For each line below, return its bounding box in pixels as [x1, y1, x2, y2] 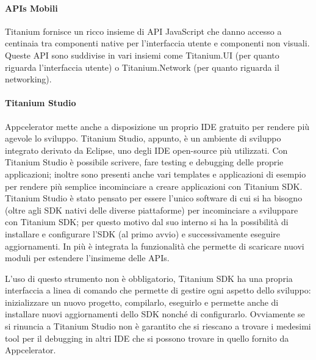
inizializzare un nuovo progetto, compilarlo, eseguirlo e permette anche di [5, 295, 279, 308]
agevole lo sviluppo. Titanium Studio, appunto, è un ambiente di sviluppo [5, 132, 281, 145]
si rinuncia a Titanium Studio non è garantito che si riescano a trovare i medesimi [5, 320, 311, 333]
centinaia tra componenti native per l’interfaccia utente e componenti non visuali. [5, 37, 310, 49]
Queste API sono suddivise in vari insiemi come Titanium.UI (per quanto [5, 48, 279, 61]
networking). [5, 73, 52, 85]
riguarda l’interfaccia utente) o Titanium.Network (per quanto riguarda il [5, 60, 279, 73]
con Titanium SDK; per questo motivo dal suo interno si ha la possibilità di [5, 215, 289, 228]
